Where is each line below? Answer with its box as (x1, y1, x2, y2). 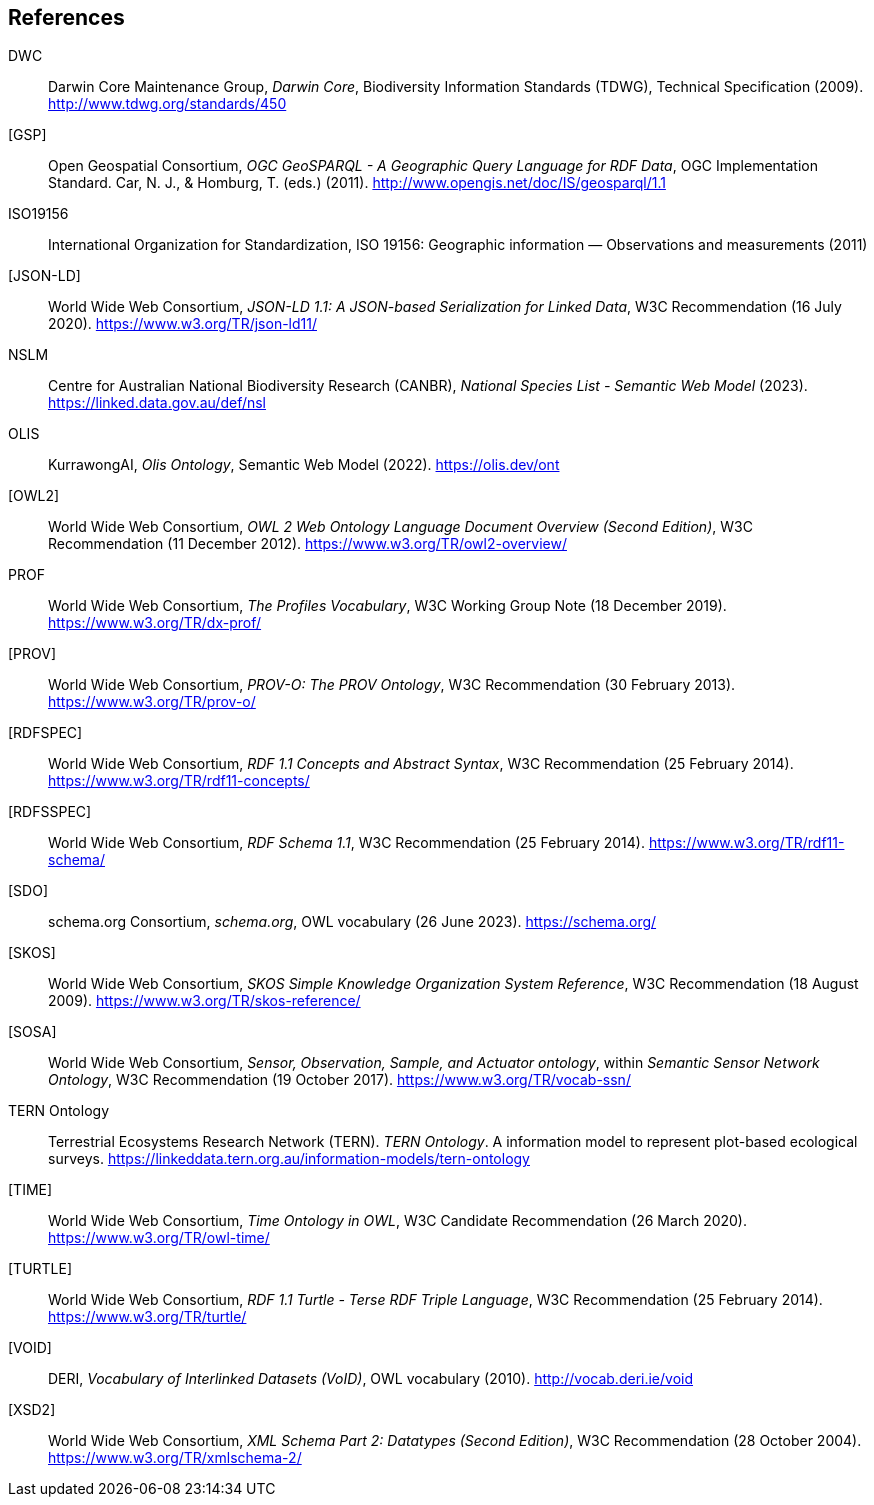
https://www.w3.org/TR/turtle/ (48, 1308, 247, 1326)
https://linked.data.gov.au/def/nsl (48, 394, 267, 412)
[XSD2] (8, 1401, 56, 1419)
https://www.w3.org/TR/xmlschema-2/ (48, 1449, 302, 1467)
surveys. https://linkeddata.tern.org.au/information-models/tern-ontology (48, 1150, 530, 1168)
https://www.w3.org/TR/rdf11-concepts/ (48, 772, 310, 790)
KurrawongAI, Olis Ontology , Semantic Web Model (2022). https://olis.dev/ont (48, 456, 560, 474)
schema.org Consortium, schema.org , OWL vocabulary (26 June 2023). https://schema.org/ (48, 913, 657, 931)
